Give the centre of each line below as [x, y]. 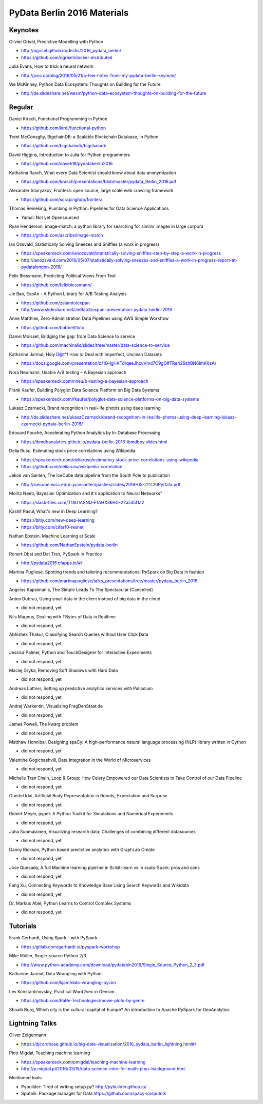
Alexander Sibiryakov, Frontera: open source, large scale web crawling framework [91, 191]
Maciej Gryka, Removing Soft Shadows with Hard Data [64, 670]
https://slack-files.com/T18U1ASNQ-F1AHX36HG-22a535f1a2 [83, 502]
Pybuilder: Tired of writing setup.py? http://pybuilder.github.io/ [84, 1086]
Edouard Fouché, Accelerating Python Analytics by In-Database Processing [85, 433]
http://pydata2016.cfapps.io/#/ [52, 563]
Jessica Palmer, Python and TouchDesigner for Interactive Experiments [80, 652]
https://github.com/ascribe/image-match [62, 235]
